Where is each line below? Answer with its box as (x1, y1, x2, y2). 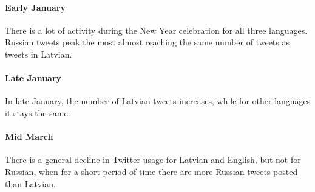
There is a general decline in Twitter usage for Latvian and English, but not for (5, 153, 301, 166)
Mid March (5, 130, 53, 143)
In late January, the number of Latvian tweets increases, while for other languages (5, 94, 311, 107)
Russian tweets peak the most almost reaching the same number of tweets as (5, 36, 290, 48)
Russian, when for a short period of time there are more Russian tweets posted (5, 165, 298, 177)
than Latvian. (5, 177, 56, 190)
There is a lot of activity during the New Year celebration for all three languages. (5, 24, 308, 36)
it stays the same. (5, 106, 70, 119)
